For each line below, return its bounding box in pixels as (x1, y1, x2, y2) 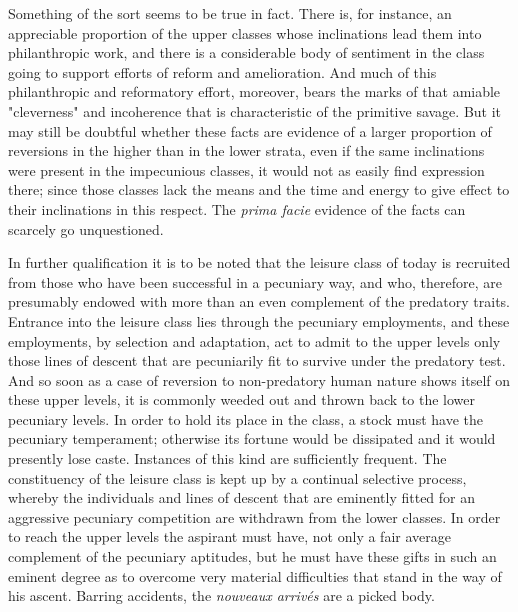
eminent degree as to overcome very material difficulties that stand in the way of (8, 565, 502, 586)
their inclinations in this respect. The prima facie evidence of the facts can (8, 198, 466, 219)
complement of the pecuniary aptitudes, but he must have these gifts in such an (8, 546, 497, 567)
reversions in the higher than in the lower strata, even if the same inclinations (8, 140, 485, 161)
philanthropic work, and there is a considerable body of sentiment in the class (8, 42, 485, 63)
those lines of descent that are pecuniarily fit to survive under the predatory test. (8, 350, 506, 371)
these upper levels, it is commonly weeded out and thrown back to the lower (8, 389, 475, 410)
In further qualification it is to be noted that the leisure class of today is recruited (8, 252, 511, 273)
